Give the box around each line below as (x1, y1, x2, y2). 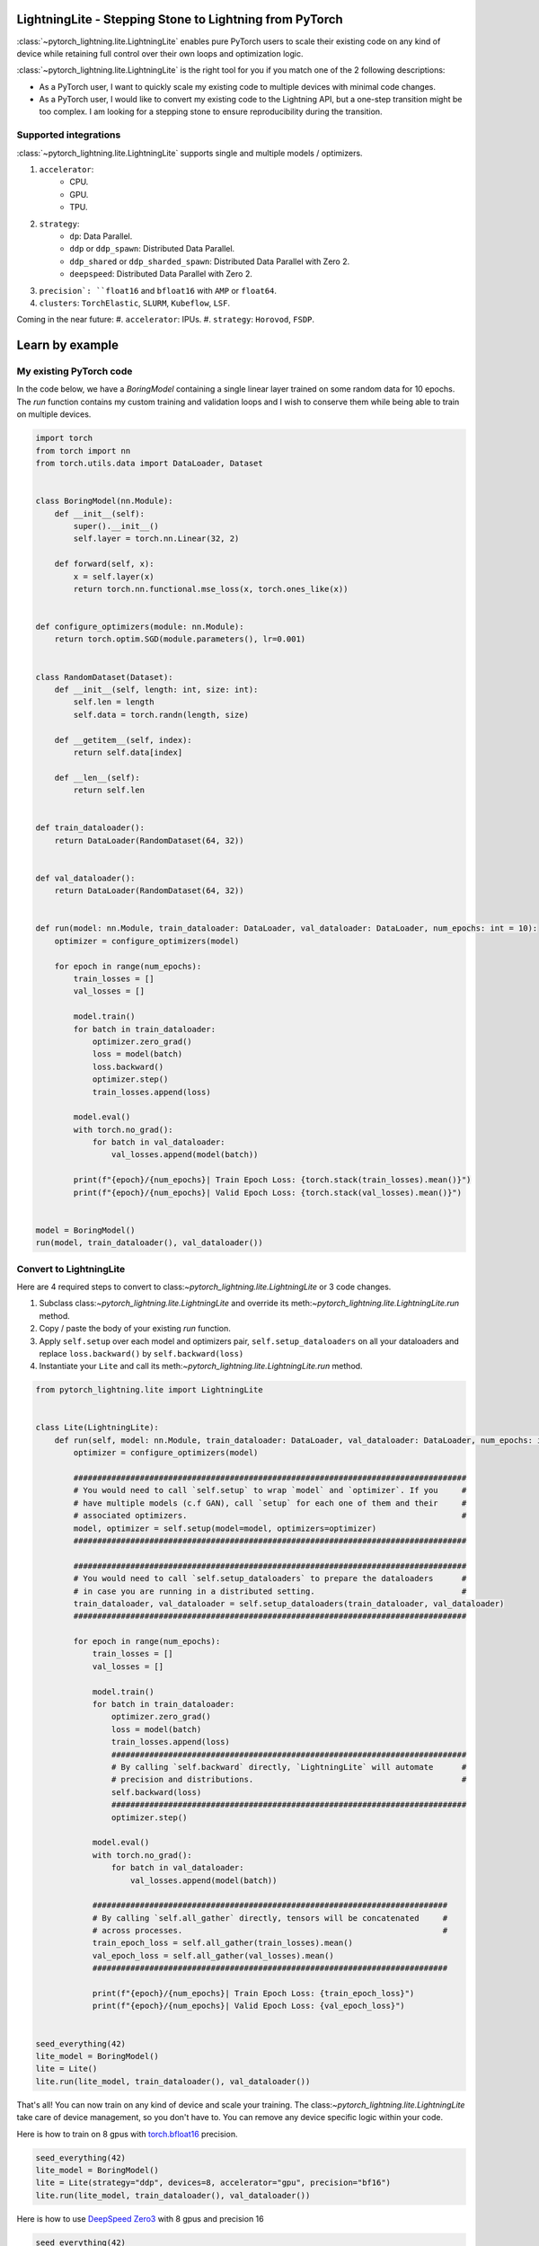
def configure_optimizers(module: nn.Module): (35, 622, 244, 632)
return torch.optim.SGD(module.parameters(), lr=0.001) (54, 634, 306, 644)
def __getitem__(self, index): (54, 735, 192, 745)
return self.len (73, 785, 146, 795)
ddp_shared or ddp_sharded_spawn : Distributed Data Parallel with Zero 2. (69, 256, 350, 267)
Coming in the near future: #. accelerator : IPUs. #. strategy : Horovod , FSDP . (16, 314, 314, 325)
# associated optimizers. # (73, 1510, 467, 1521)
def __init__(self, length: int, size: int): (54, 685, 259, 695)
